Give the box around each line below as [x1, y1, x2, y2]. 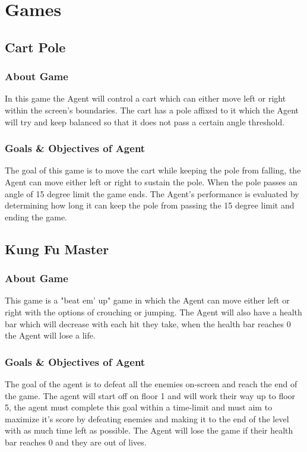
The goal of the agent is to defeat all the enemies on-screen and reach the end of [5, 377, 297, 390]
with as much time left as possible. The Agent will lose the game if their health [5, 424, 293, 437]
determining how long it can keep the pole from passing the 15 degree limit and [5, 199, 295, 211]
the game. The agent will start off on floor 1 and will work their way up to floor [5, 389, 296, 402]
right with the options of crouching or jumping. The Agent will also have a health [5, 305, 302, 318]
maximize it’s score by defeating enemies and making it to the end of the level [5, 412, 289, 425]
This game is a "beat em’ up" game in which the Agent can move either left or [5, 294, 290, 306]
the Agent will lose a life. [5, 329, 96, 342]
